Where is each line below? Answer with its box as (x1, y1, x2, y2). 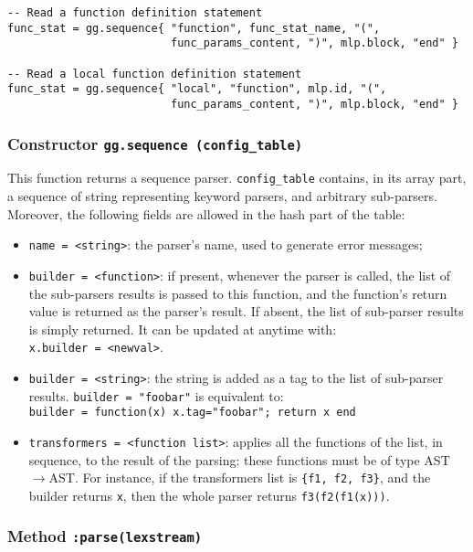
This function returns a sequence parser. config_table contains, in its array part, (7, 168, 467, 187)
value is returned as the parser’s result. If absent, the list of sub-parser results (28, 302, 464, 321)
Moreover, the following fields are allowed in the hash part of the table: (7, 204, 405, 223)
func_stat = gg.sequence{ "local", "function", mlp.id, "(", (7, 82, 387, 96)
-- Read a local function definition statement (7, 67, 302, 80)
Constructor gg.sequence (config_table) (7, 132, 303, 154)
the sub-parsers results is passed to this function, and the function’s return (28, 283, 447, 303)
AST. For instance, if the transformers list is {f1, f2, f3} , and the (48, 468, 431, 487)
